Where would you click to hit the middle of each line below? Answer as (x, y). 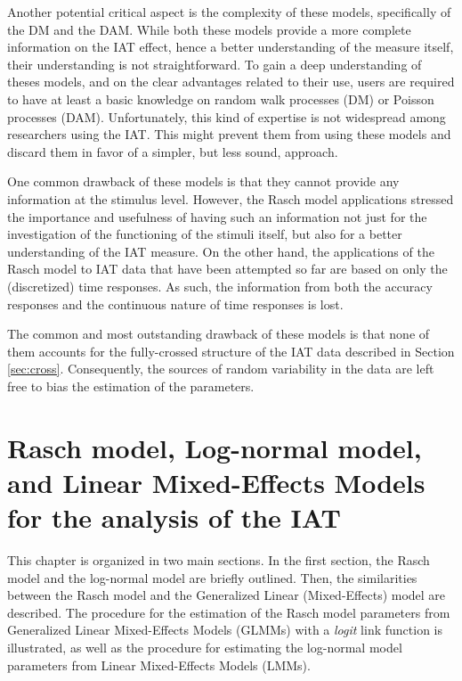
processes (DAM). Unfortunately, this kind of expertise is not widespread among (227, 116)
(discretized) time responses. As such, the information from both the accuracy (220, 286)
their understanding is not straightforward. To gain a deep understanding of (215, 64)
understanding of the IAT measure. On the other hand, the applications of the (221, 251)
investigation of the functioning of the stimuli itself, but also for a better (205, 234)
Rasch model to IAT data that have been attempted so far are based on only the (227, 269)
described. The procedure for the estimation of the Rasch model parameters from (229, 612)
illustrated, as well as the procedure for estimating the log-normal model (205, 647)
